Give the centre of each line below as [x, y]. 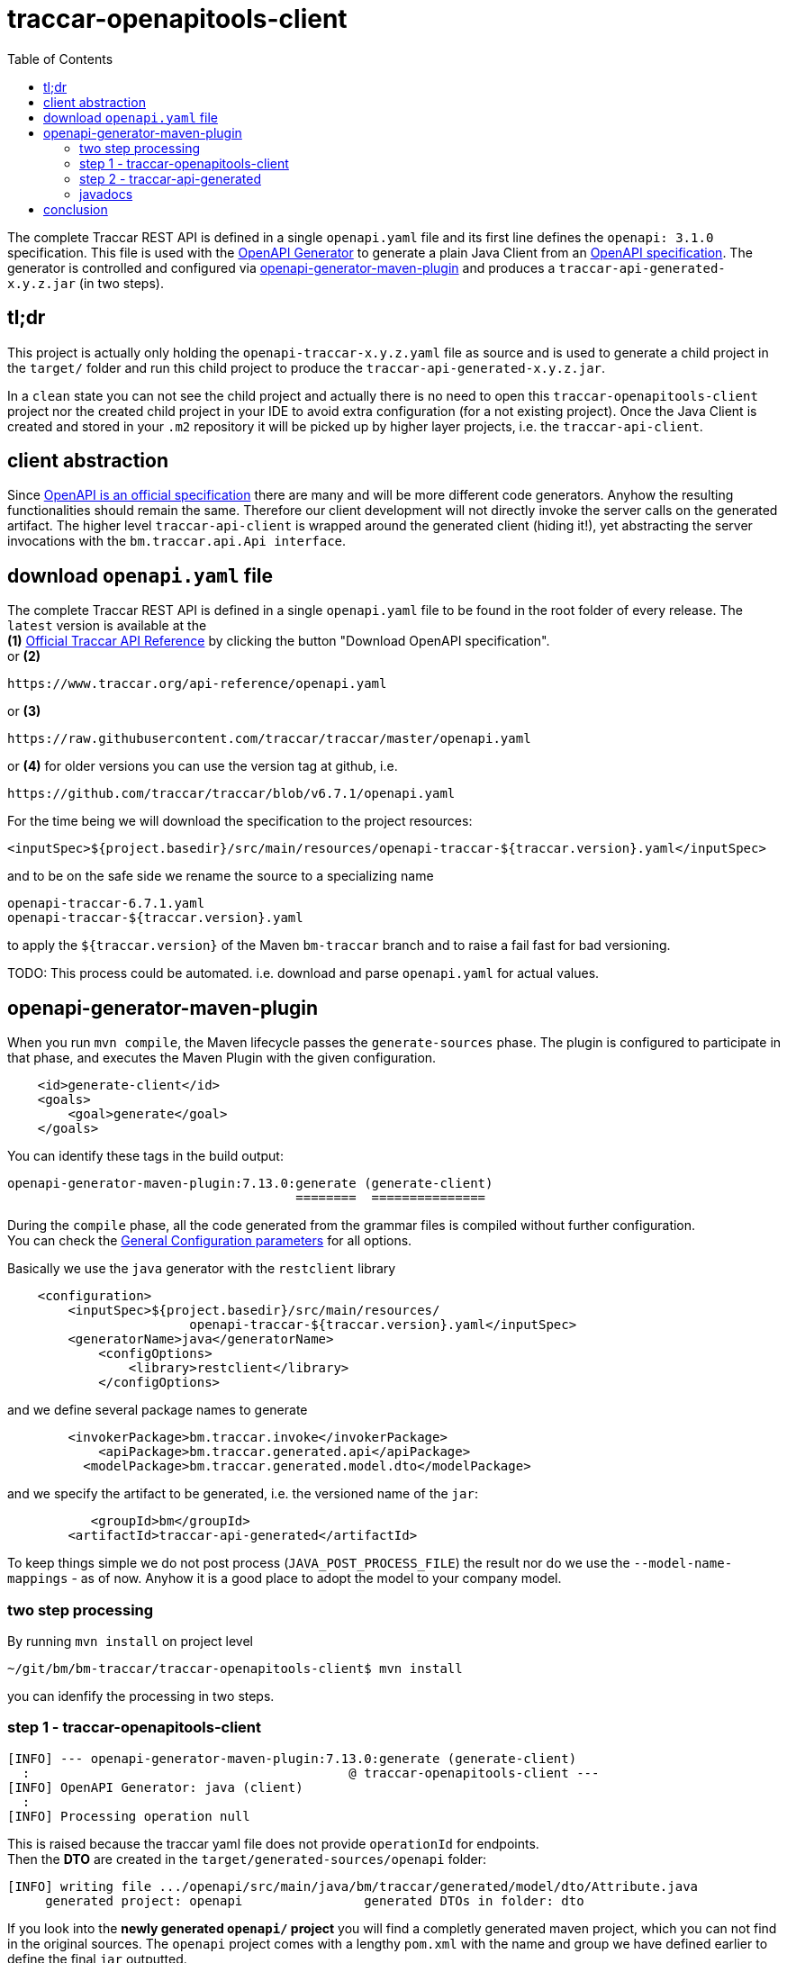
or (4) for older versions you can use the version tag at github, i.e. [203, 766]
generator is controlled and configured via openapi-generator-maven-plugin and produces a [281, 267]
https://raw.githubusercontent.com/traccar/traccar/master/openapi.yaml [269, 739]
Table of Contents [60, 59]
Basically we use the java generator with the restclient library [202, 1269]
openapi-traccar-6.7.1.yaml [106, 904]
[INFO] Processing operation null [129, 1816]
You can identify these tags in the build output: [145, 1156]
